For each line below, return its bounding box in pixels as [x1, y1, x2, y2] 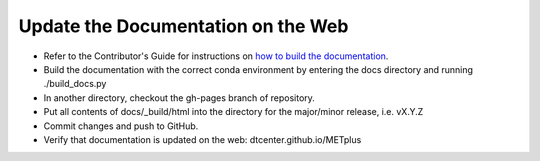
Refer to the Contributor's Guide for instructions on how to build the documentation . [43, 50, 389, 62]
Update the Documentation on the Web [18, 15, 349, 37]
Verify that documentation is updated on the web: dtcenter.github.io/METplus [43, 133, 362, 145]
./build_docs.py [43, 78, 107, 90]
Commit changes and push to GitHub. [43, 120, 199, 132]
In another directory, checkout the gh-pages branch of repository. [43, 91, 315, 104]
